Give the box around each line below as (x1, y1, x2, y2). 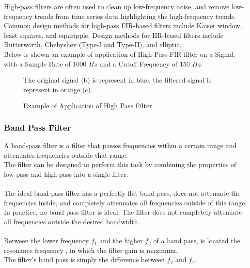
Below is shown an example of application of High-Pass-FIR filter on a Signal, (4, 49, 235, 59)
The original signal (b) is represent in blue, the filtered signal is (23, 75, 212, 85)
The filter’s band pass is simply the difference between (4, 254, 165, 265)
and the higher (99, 235, 143, 246)
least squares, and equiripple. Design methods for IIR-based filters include (4, 30, 223, 40)
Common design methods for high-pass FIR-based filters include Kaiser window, (4, 20, 242, 31)
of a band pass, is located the (153, 235, 240, 246)
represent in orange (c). (23, 84, 93, 94)
